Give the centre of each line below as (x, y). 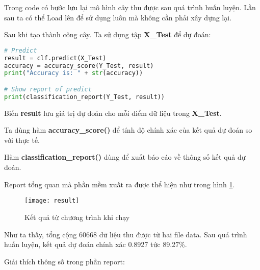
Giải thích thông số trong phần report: (64, 261)
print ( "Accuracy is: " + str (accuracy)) (74, 73)
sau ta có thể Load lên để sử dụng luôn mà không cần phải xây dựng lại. (118, 17)
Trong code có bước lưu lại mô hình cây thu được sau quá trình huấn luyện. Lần (130, 7)
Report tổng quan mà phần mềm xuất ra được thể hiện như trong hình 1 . (120, 184)
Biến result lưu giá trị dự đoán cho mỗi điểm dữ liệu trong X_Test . (113, 113)
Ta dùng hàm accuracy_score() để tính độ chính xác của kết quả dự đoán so (128, 130)
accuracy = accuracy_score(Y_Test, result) (79, 66)
